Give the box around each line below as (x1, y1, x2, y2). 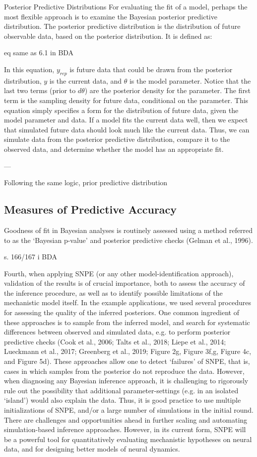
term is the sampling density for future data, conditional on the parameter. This (4, 95, 249, 105)
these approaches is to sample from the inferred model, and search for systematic (4, 317, 250, 327)
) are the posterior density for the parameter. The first (84, 85, 251, 96)
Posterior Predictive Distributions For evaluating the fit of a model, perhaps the (4, 1, 248, 11)
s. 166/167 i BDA (4, 251, 58, 262)
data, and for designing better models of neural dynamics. (4, 444, 180, 454)
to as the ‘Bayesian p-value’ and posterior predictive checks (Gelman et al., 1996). (4, 234, 253, 245)
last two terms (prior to (4, 85, 76, 96)
